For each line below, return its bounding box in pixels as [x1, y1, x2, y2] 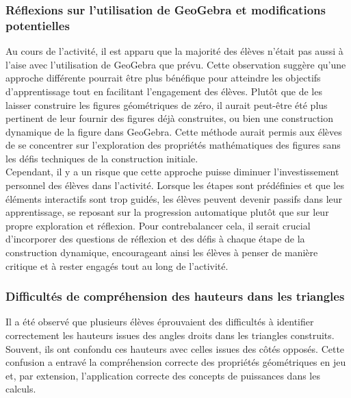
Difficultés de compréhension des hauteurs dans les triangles [5, 288, 345, 305]
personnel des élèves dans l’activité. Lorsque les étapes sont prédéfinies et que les [5, 178, 344, 192]
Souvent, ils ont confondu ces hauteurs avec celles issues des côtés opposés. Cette [5, 341, 345, 356]
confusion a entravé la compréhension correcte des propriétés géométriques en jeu [5, 355, 346, 369]
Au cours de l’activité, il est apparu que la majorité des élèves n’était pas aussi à [5, 44, 343, 58]
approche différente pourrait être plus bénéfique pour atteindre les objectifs [5, 71, 321, 85]
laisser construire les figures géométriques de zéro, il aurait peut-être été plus [5, 97, 328, 112]
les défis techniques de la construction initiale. [5, 151, 198, 165]
